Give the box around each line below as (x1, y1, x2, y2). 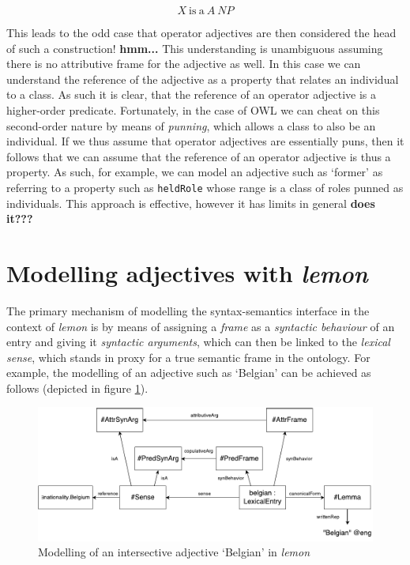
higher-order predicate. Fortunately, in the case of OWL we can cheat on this (6, 101, 380, 118)
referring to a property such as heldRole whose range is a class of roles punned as (6, 179, 404, 195)
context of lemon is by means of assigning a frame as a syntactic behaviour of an (6, 318, 395, 334)
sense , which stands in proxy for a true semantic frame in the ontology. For (6, 348, 371, 365)
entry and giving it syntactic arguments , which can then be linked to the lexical (6, 333, 390, 350)
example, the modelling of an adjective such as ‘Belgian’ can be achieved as (6, 364, 371, 381)
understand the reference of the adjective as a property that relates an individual (6, 70, 399, 87)
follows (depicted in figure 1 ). (6, 379, 149, 396)
